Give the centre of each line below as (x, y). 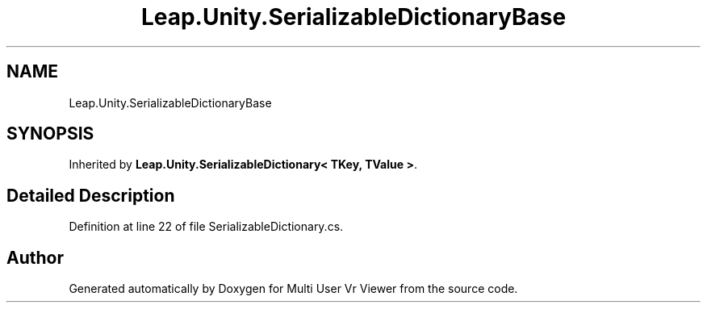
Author (35, 257)
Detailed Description (91, 195)
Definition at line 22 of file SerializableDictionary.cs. (206, 227)
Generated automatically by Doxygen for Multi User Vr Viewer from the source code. (293, 289)
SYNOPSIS (50, 134)
